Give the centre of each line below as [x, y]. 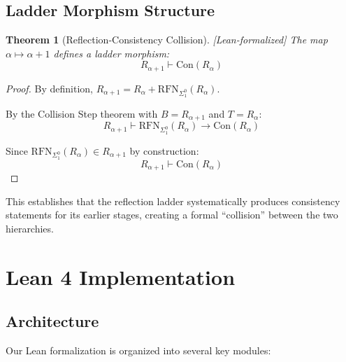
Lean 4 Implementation [121, 276]
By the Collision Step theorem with [82, 113]
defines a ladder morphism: [111, 53]
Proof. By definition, [49, 88]
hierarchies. [30, 228]
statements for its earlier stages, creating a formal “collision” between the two [172, 215]
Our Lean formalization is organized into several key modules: [138, 350]
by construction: [164, 150]
